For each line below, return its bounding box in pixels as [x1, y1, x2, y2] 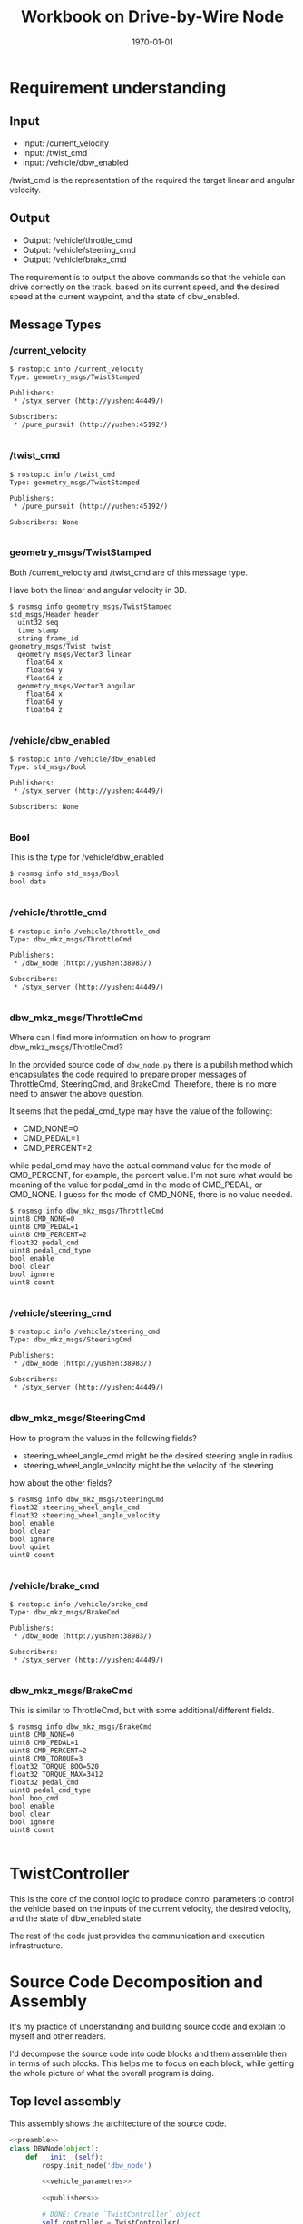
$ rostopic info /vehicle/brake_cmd [9, 1599, 148, 1609]
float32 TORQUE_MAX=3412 [9, 1770, 103, 1780]
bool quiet [9, 1542, 51, 1552]
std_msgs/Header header [9, 610, 100, 619]
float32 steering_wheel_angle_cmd [9, 1503, 141, 1512]
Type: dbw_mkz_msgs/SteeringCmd [9, 1335, 132, 1344]
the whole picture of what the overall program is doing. [9, 2068, 215, 2079]
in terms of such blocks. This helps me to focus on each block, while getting [9, 2058, 295, 2069]
